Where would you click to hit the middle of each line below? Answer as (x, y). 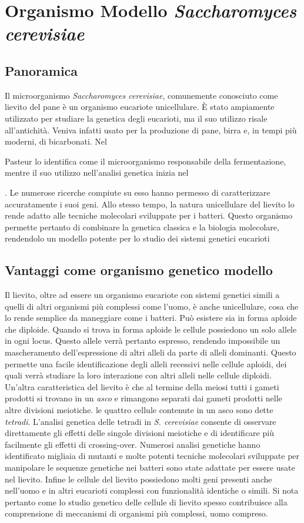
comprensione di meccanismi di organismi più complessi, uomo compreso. (136, 513)
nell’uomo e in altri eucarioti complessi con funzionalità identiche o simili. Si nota (152, 490)
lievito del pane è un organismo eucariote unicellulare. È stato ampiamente (140, 107)
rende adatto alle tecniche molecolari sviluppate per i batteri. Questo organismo (149, 215)
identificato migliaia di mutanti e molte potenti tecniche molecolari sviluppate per (152, 456)
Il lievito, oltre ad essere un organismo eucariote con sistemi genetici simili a (142, 295)
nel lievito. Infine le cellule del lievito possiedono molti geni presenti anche (138, 479)
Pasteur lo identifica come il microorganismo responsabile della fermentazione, (146, 161)
